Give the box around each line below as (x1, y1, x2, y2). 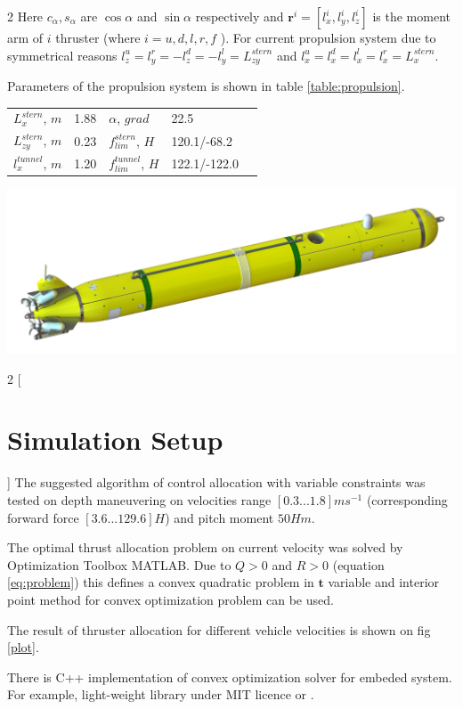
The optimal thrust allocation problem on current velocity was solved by (7, 538, 403, 557)
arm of (7, 29, 44, 46)
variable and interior (328, 573, 440, 591)
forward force (7, 508, 79, 526)
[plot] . (7, 638, 39, 656)
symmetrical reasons (7, 45, 118, 64)
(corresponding (366, 491, 448, 509)
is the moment (372, 7, 451, 25)
